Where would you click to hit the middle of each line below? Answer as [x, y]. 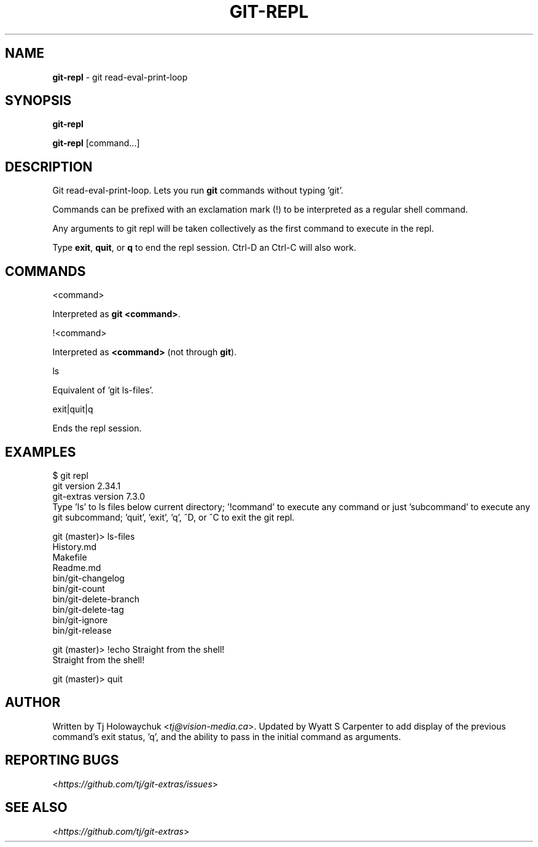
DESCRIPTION [49, 167]
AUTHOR [33, 703]
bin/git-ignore [80, 620]
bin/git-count [79, 588]
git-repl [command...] [96, 143]
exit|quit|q [73, 409]
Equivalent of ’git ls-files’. [103, 390]
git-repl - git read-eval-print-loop [120, 77]
